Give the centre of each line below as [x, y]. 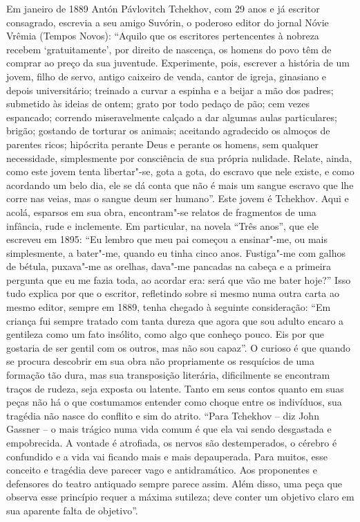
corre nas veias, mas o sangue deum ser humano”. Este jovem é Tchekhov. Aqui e [178, 198]
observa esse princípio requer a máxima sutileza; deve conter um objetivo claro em [180, 497]
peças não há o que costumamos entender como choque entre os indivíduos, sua [174, 402]
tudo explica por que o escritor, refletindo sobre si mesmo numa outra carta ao [173, 293]
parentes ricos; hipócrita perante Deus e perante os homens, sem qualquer [162, 144]
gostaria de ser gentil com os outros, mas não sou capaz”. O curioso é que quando [179, 347]
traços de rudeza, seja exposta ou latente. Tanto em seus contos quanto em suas [175, 388]
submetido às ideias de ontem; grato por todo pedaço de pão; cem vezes [158, 103]
